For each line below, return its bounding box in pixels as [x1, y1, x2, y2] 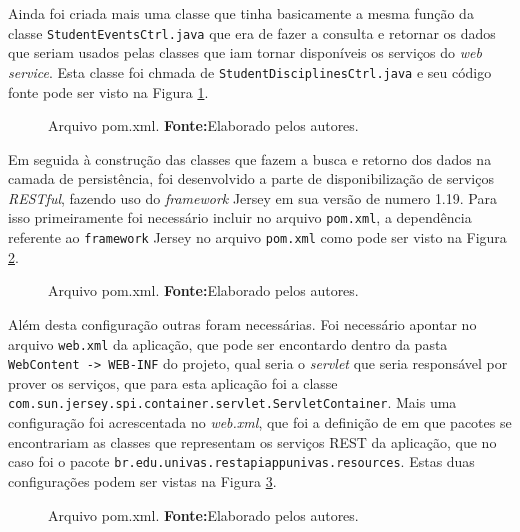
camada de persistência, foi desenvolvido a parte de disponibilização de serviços [8, 168, 494, 189]
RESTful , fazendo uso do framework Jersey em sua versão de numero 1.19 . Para [8, 187, 497, 208]
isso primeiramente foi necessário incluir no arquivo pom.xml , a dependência [8, 207, 472, 228]
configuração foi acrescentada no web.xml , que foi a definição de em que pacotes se [8, 412, 512, 433]
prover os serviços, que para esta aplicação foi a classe [8, 372, 338, 393]
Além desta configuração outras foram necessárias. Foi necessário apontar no [8, 313, 477, 334]
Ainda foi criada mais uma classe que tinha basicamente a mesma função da [8, 3, 474, 23]
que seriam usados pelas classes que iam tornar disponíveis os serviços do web [8, 42, 482, 63]
